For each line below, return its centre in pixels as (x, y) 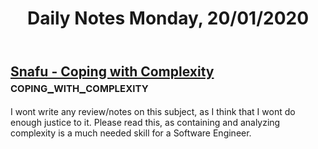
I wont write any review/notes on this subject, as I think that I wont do (153, 111)
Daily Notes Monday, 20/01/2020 (168, 18)
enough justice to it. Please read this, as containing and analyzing (145, 122)
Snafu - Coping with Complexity (112, 72)
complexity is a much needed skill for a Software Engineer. (131, 133)
